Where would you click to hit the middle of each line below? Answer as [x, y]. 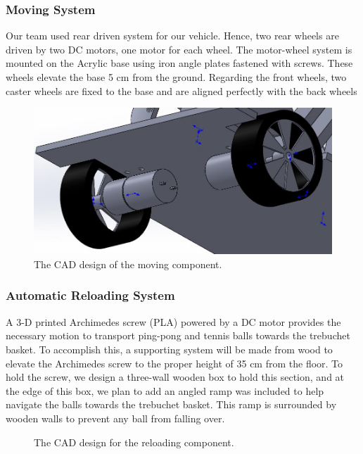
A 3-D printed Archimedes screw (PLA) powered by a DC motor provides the [173, 321]
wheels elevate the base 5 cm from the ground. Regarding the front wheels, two [176, 77]
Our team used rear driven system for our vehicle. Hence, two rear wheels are [172, 36]
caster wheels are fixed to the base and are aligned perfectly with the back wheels [181, 90]
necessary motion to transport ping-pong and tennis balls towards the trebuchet [178, 335]
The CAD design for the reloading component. [134, 442]
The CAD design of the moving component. [128, 264]
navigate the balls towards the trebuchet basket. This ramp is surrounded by [171, 404]
